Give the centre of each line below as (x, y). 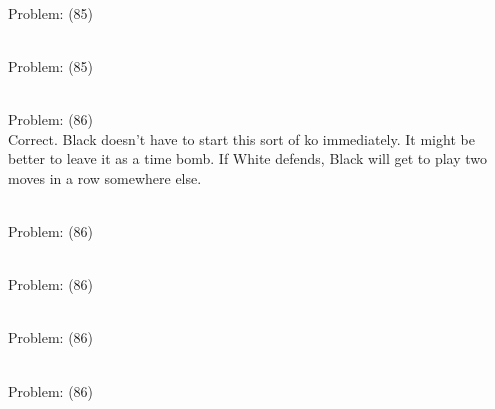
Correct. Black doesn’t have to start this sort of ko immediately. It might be (241, 138)
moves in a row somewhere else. (105, 177)
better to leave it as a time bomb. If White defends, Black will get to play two (248, 158)
